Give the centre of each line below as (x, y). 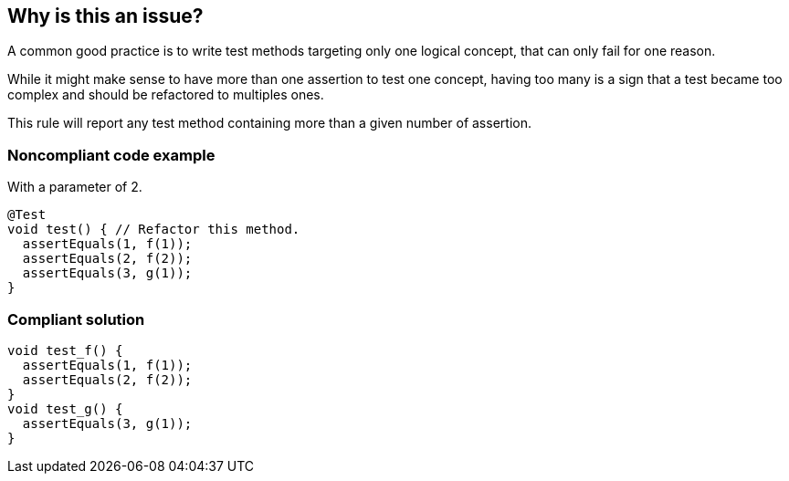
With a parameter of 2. (75, 187)
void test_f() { (65, 350)
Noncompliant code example (111, 155)
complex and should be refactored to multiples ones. (166, 95)
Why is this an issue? (105, 16)
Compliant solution (76, 319)
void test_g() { (65, 408)
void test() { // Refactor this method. (154, 230)
